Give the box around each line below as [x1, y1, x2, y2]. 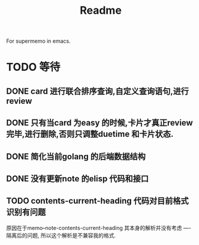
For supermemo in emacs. [6, 37, 71, 45]
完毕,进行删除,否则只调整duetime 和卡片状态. [6, 129, 174, 139]
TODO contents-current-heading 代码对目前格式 [6, 196, 189, 206]
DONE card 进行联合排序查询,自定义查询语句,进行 [6, 86, 189, 96]
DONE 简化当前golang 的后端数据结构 [6, 151, 146, 162]
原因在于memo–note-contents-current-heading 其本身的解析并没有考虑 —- [6, 224, 192, 231]
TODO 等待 [6, 61, 61, 74]
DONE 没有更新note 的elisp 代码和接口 [6, 174, 149, 184]
